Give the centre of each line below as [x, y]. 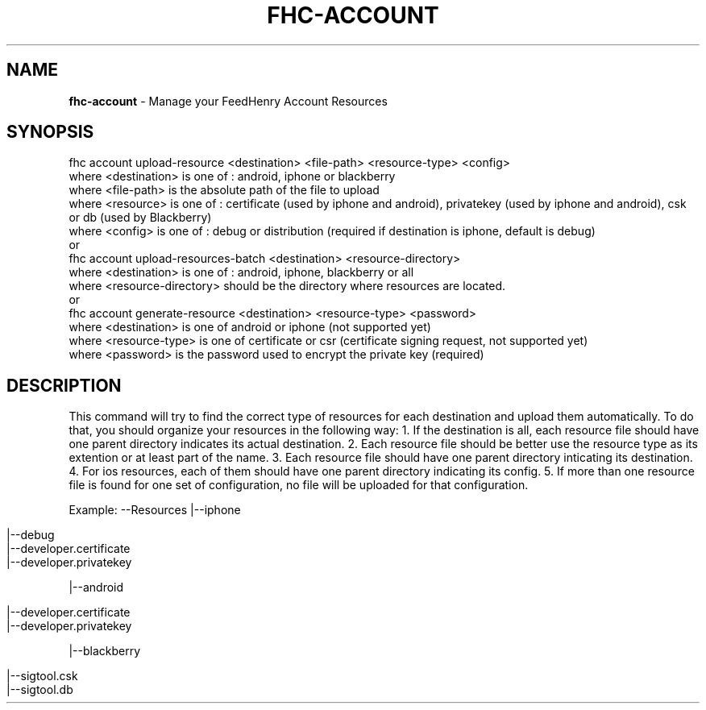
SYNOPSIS [50, 132]
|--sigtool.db [40, 690]
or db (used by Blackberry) [140, 218]
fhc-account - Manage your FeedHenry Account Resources [228, 101]
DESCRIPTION [64, 385]
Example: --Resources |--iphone [155, 510]
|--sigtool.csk [42, 676]
